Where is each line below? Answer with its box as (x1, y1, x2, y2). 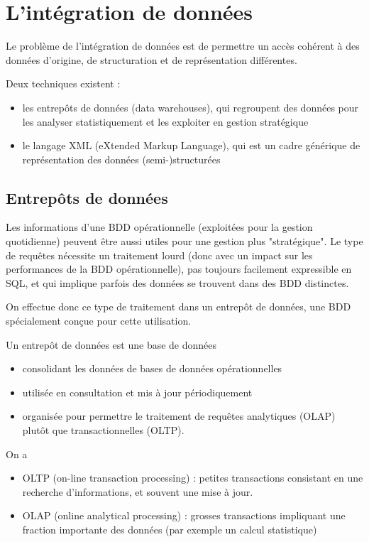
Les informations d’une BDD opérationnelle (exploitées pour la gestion (6, 219, 313, 234)
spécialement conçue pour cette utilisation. (6, 313, 192, 328)
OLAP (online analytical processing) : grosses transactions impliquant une (22, 508, 346, 523)
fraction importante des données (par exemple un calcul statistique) (22, 521, 317, 536)
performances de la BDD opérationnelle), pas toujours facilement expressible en (6, 261, 352, 276)
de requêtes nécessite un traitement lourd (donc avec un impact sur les (6, 247, 313, 262)
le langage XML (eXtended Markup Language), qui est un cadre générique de (22, 138, 360, 153)
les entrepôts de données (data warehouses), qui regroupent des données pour (22, 99, 359, 114)
